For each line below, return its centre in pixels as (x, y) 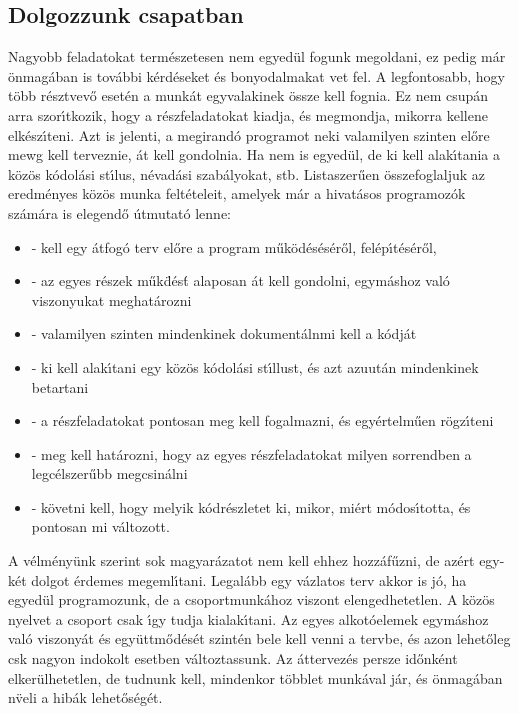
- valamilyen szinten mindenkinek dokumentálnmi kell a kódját (224, 333)
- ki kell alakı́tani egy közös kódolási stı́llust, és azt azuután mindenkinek (255, 366)
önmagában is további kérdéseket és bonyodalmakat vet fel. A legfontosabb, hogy (256, 75)
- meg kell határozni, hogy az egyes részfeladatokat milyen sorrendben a (251, 453)
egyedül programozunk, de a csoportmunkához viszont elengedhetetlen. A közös (251, 599)
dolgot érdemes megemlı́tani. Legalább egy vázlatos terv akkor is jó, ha (249, 579)
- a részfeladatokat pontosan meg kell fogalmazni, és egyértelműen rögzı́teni (262, 420)
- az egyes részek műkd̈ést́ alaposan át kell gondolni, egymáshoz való (240, 280)
